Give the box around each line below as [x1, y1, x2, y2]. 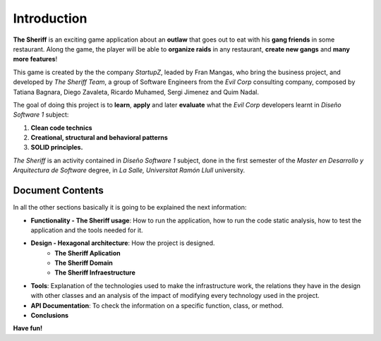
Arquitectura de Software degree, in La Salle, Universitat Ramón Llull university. [13, 166, 246, 174]
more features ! [13, 55, 58, 64]
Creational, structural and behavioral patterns [30, 133, 169, 142]
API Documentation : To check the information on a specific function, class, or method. [30, 301, 284, 310]
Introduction [13, 11, 87, 26]
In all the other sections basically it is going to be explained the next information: [13, 203, 247, 212]
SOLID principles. [30, 143, 83, 152]
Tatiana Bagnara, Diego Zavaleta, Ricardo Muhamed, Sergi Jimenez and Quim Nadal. [13, 88, 260, 96]
